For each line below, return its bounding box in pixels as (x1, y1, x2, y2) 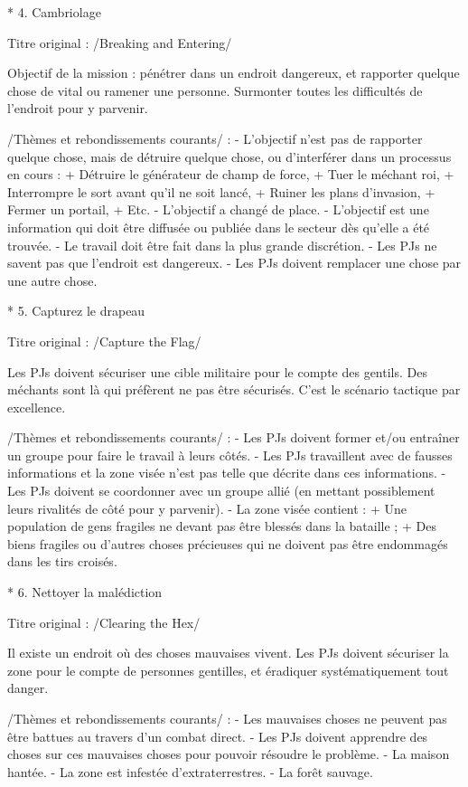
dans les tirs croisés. (7, 552, 117, 571)
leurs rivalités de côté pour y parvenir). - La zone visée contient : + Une (7, 498, 407, 517)
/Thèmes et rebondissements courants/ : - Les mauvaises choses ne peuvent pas (7, 709, 447, 727)
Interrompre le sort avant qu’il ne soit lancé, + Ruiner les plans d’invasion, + (7, 182, 435, 201)
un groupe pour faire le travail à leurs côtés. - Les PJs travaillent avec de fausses (7, 445, 453, 464)
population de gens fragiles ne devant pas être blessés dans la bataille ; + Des (7, 517, 436, 536)
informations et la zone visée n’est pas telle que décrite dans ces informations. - (7, 463, 446, 482)
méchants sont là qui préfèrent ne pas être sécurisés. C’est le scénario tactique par (7, 380, 461, 399)
